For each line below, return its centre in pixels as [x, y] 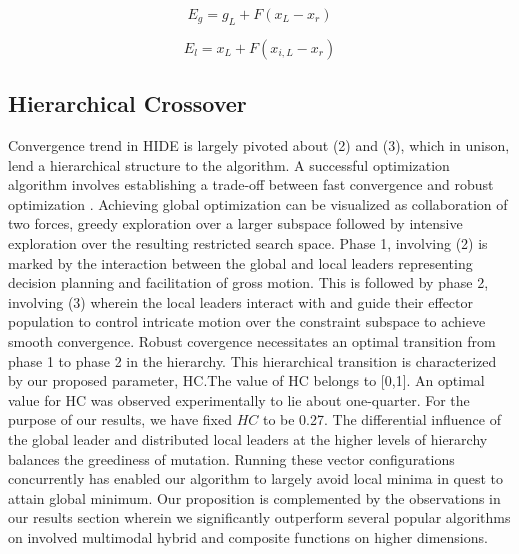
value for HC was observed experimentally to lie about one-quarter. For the [239, 399]
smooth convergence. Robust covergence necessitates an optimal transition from [252, 340]
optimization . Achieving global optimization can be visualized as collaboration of [258, 203]
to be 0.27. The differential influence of [381, 419]
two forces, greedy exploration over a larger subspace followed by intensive [235, 223]
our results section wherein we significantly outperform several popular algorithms [259, 517]
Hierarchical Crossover [127, 103]
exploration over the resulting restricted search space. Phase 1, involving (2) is [248, 242]
